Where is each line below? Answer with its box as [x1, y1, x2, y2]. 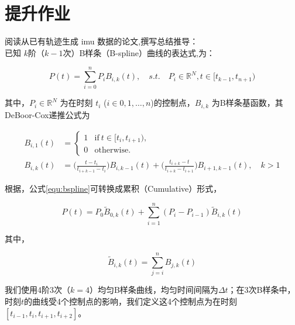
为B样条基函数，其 [211, 96, 283, 109]
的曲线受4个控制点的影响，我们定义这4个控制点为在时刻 [24, 295, 238, 307]
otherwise [94, 146, 129, 155]
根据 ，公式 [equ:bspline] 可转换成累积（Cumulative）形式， [5, 182, 222, 194]
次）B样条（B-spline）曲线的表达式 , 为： [63, 46, 215, 58]
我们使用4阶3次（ [5, 283, 70, 296]
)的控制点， [150, 96, 195, 109]
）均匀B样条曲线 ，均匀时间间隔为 [89, 283, 218, 296]
